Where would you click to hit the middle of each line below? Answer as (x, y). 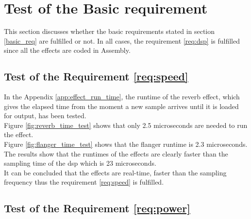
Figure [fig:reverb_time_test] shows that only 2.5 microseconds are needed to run (126, 125)
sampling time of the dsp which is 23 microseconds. (80, 163)
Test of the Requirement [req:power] (97, 208)
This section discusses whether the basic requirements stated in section (109, 31)
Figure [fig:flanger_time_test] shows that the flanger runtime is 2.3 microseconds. (126, 144)
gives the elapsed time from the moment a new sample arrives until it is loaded (121, 106)
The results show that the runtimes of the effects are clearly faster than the (116, 153)
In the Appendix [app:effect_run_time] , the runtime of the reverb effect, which (122, 97)
